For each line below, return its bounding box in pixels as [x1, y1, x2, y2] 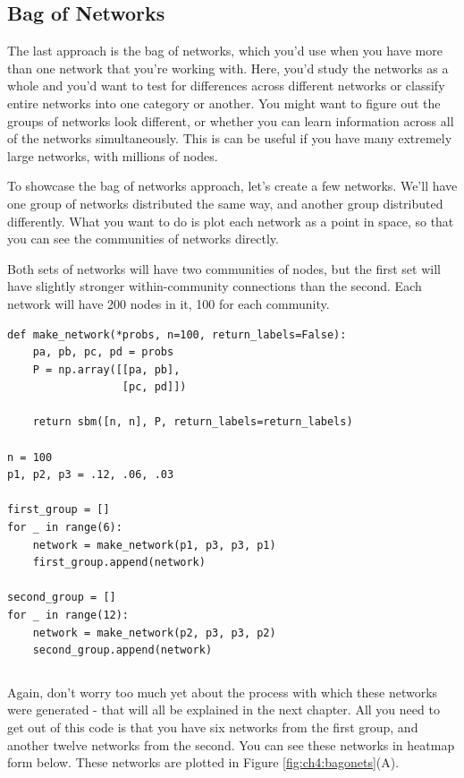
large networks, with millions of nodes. [7, 146, 218, 165]
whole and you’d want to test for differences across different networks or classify [7, 76, 445, 95]
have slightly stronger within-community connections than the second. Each [7, 277, 422, 295]
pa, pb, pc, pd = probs [32, 346, 174, 359]
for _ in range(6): [7, 521, 122, 534]
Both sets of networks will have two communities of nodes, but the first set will [7, 259, 441, 278]
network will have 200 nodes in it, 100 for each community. [7, 294, 330, 312]
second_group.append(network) [32, 644, 213, 657]
